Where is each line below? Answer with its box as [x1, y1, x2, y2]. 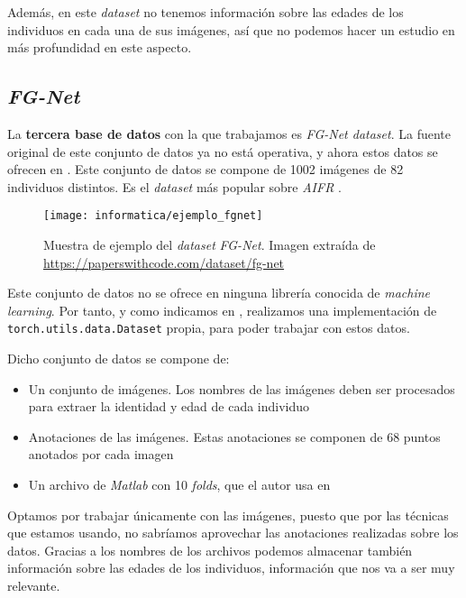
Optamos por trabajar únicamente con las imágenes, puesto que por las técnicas [7, 505, 449, 524]
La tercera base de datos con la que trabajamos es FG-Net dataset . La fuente [7, 124, 451, 143]
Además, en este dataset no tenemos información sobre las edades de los [7, 3, 404, 21]
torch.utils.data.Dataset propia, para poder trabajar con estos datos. [7, 318, 410, 337]
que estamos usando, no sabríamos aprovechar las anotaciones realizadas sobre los [7, 523, 459, 542]
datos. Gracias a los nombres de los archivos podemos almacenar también [7, 540, 413, 559]
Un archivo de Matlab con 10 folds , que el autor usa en [28, 475, 331, 494]
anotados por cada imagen [28, 445, 174, 464]
